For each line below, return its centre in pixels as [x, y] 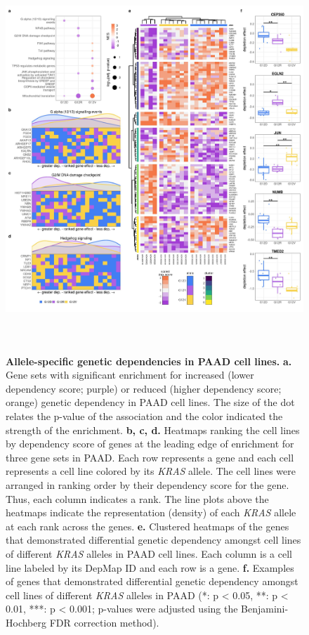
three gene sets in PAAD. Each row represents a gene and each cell [150, 457]
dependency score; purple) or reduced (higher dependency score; [144, 388]
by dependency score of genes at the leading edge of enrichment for [150, 444]
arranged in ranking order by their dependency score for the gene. [147, 484]
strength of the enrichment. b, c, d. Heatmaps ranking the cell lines [153, 430]
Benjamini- [265, 609]
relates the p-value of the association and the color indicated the [144, 416]
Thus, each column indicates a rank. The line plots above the [137, 498]
